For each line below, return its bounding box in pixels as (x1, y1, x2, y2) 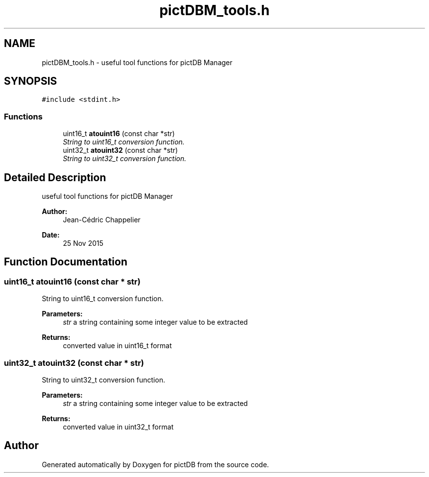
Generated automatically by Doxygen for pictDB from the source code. (42, 460, 269, 469)
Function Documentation (4, 256, 127, 268)
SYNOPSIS (4, 75, 57, 88)
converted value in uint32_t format (63, 423, 174, 431)
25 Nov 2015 (63, 239, 104, 248)
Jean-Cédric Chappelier (63, 215, 141, 224)
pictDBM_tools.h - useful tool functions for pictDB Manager (42, 58, 233, 67)
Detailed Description (4, 171, 106, 184)
